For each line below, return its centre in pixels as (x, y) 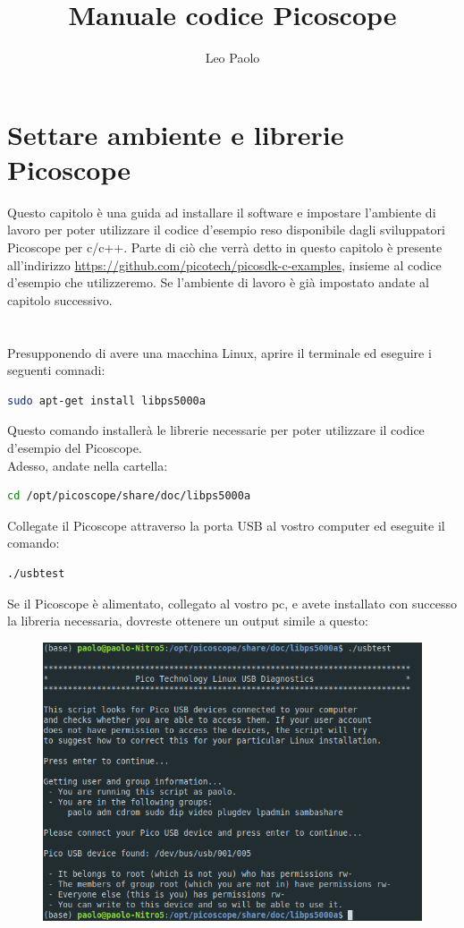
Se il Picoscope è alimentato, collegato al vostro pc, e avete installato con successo (232, 603)
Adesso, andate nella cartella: (88, 465)
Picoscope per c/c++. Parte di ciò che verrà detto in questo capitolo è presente (225, 247)
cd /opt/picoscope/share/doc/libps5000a (129, 496)
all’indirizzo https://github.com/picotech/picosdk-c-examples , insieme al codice (224, 264)
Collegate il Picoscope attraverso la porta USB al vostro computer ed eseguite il (226, 525)
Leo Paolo (232, 58)
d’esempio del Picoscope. (75, 447)
